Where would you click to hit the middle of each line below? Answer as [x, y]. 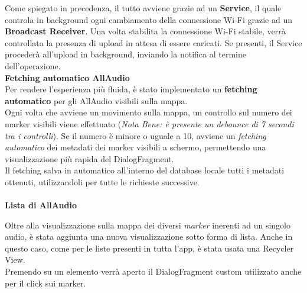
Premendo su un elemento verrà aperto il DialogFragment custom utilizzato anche [153, 271]
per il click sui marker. [45, 283]
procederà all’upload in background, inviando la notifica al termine [125, 54]
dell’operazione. [33, 65]
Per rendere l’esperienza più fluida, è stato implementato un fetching [131, 89]
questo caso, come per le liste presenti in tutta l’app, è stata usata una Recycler [149, 248]
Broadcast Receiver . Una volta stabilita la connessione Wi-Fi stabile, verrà [145, 31]
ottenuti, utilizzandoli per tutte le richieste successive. [102, 181]
